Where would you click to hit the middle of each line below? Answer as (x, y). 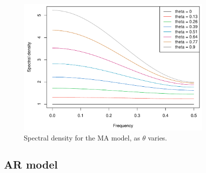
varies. (157, 137)
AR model (31, 164)
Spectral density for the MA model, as (82, 137)
